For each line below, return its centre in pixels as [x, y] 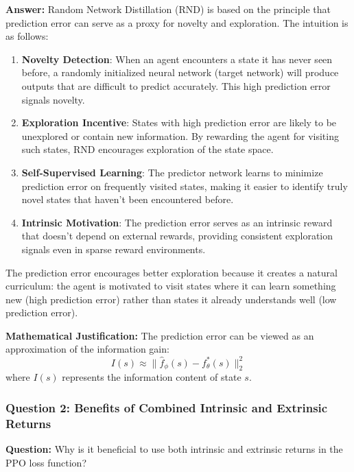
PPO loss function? [46, 462]
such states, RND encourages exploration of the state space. [147, 149]
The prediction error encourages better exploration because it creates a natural [172, 272]
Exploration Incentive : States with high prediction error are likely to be [179, 122]
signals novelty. [53, 99]
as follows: [27, 36]
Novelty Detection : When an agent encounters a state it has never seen [177, 59]
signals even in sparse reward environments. [114, 249]
